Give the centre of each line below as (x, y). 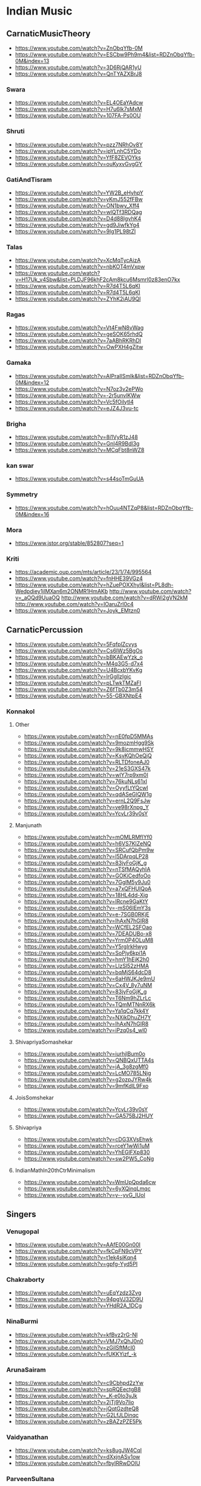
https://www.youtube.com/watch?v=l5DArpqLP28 (86, 856)
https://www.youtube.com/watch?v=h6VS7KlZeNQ (87, 844)
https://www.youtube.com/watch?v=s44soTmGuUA (79, 479)
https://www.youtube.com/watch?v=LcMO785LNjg (87, 1073)
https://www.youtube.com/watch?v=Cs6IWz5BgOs (79, 651)
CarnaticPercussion (45, 629)
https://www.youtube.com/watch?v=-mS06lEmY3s (87, 908)
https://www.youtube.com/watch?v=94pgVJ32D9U (79, 1299)
